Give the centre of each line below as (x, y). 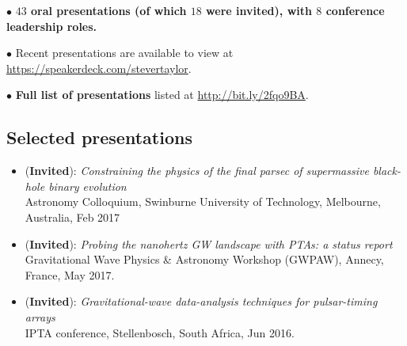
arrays (40, 316)
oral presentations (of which (109, 10)
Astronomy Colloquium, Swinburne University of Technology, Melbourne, (203, 202)
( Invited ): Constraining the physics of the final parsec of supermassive (197, 171)
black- (386, 171)
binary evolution (87, 186)
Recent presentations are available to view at (124, 53)
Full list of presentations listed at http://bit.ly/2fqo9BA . (162, 95)
